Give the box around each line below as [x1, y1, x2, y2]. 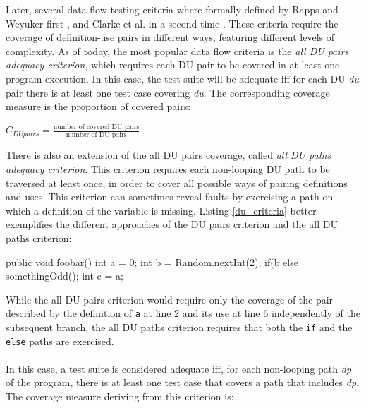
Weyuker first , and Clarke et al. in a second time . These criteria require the [6, 16, 338, 30]
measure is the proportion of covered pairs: [6, 99, 191, 114]
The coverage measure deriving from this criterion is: [6, 389, 234, 404]
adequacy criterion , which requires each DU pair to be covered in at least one [6, 57, 340, 72]
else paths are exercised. [6, 333, 114, 348]
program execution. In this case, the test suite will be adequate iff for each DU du [6, 71, 359, 85]
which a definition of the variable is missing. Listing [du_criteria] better [6, 203, 317, 217]
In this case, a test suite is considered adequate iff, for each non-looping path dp [6, 361, 352, 376]
